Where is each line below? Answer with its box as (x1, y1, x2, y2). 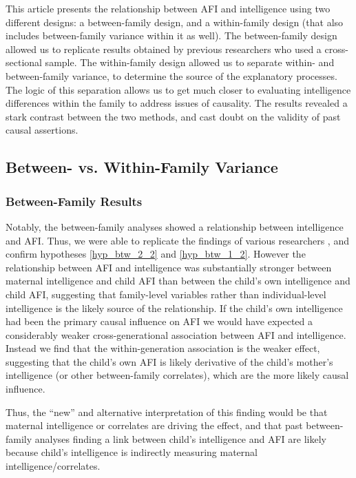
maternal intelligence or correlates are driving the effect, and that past (6, 418, 303, 433)
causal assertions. (6, 123, 78, 137)
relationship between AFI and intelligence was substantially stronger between (6, 260, 332, 274)
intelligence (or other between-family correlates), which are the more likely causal (6, 368, 349, 382)
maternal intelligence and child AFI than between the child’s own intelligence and (6, 273, 350, 288)
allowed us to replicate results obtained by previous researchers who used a (6, 41, 322, 56)
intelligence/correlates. (6, 459, 101, 473)
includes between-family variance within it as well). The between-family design (6, 28, 337, 43)
